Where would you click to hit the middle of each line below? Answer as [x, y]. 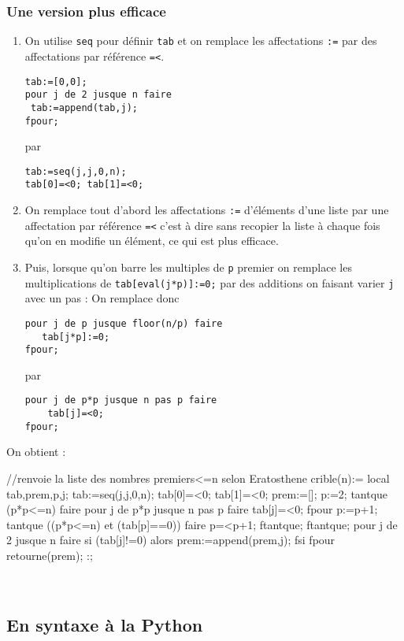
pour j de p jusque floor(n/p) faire [124, 323]
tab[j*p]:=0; [76, 337]
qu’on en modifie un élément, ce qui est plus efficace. [152, 241]
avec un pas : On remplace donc [102, 298]
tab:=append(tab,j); [84, 107]
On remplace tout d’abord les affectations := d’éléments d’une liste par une [207, 210]
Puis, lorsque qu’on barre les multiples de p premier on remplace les [188, 267]
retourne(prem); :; [50, 555]
